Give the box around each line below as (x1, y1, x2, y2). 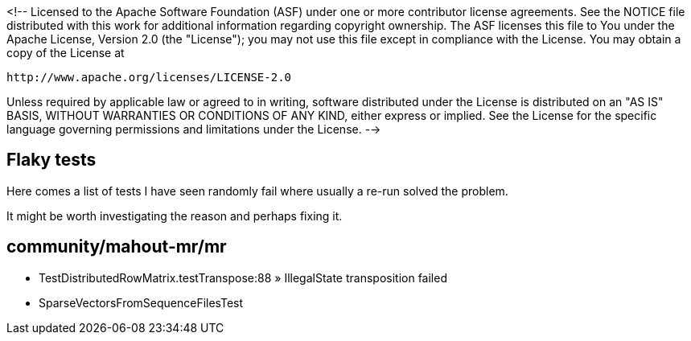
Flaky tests (6, 150, 97, 170)
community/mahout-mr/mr (6, 236, 227, 257)
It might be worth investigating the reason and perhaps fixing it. (6, 208, 343, 223)
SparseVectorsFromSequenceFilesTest (39, 295, 244, 310)
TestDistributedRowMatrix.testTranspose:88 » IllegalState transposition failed (39, 270, 447, 285)
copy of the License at (6, 46, 125, 60)
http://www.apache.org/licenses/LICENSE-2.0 (6, 71, 292, 84)
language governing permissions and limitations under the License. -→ (6, 122, 381, 136)
